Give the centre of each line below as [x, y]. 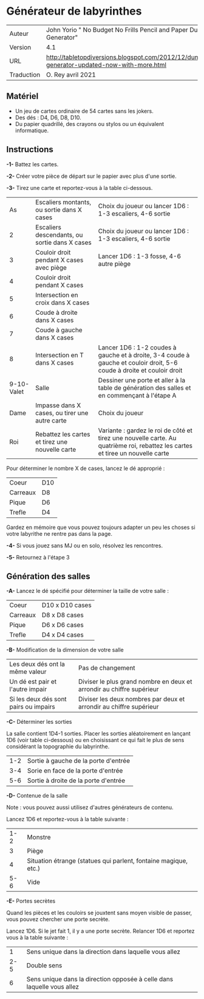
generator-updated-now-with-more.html [106, 65]
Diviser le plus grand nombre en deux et [135, 682]
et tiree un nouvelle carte [134, 453]
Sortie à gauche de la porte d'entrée [79, 761]
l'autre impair [28, 689]
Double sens [44, 966]
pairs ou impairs [32, 707]
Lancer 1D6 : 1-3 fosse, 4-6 [139, 256]
